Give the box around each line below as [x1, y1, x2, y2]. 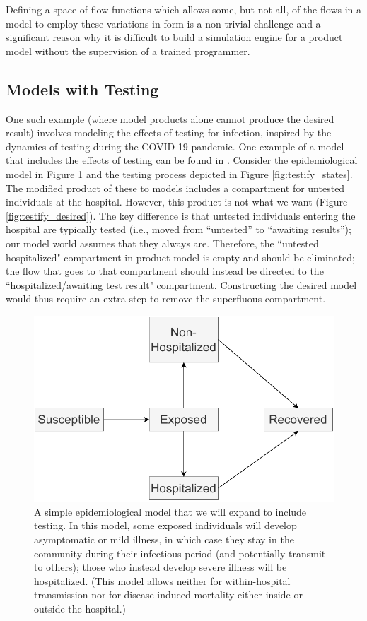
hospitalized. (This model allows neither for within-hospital [34, 573, 291, 588]
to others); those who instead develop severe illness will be [34, 560, 287, 574]
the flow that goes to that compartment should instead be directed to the [6, 264, 324, 278]
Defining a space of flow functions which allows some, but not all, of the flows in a [6, 2, 362, 16]
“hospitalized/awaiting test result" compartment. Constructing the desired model [6, 277, 357, 292]
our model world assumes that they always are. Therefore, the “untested [6, 235, 319, 250]
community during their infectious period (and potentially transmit [34, 545, 326, 560]
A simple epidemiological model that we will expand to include [34, 504, 307, 519]
